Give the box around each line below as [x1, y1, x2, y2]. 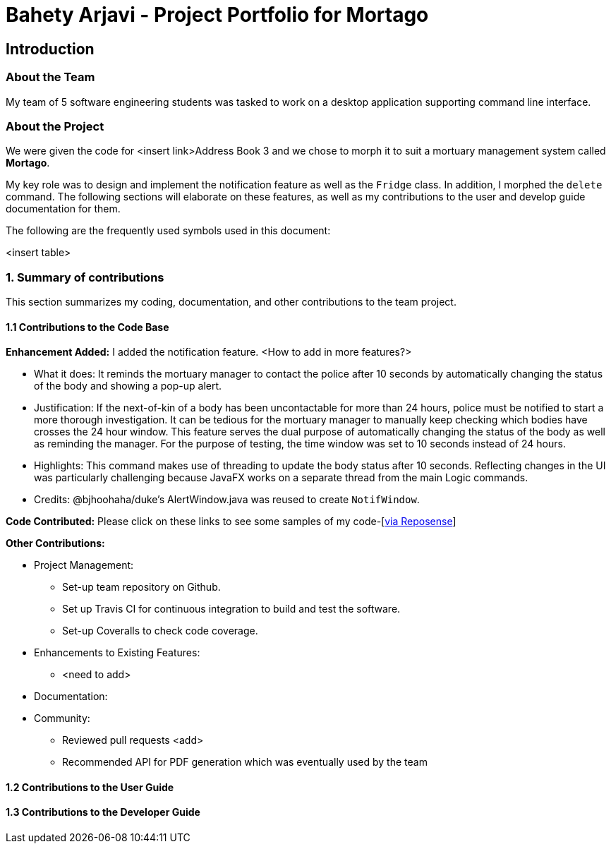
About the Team [6, 70, 95, 85]
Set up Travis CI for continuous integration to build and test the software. [62, 603, 401, 615]
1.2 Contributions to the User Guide [6, 781, 174, 793]
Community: [34, 712, 90, 725]
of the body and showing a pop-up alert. [34, 380, 222, 392]
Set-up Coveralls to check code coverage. [62, 625, 258, 637]
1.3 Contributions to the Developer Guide [6, 806, 200, 819]
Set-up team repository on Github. [62, 581, 221, 594]
